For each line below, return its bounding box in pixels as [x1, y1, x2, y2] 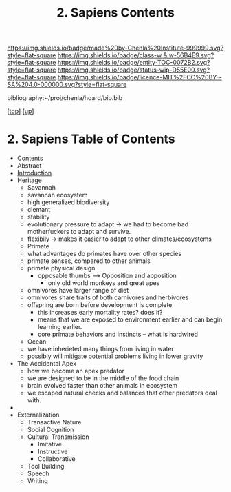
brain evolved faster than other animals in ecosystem [27, 382, 178, 390]
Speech [27, 469, 49, 478]
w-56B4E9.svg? [168, 51, 214, 59]
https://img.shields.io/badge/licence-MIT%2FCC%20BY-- [57, 73, 222, 81]
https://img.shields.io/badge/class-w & [57, 51, 168, 59]
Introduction [16, 169, 52, 177]
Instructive [37, 447, 68, 456]
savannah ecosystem [27, 191, 88, 199]
